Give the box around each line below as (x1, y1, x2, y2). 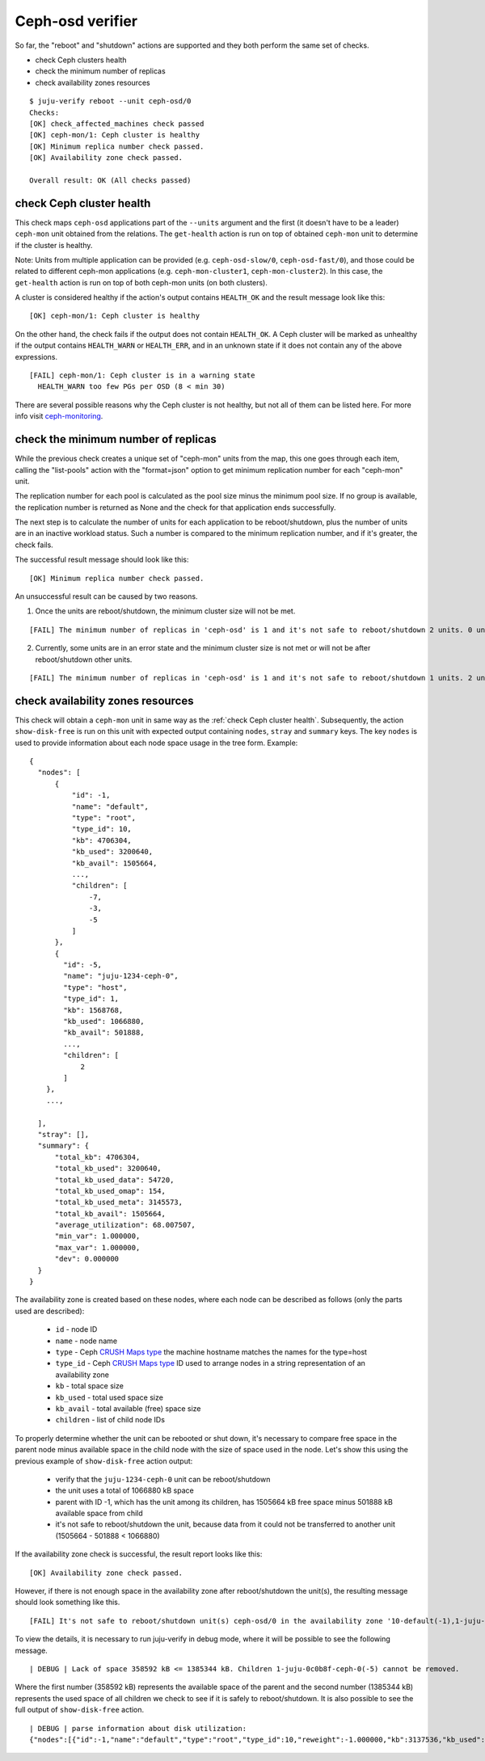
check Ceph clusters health (35, 55, 127, 65)
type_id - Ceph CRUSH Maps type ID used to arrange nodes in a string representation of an (55, 1359, 365, 1368)
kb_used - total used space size (55, 1392, 163, 1402)
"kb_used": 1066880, (63, 1017, 145, 1026)
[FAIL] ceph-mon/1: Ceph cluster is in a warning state (29, 371, 255, 380)
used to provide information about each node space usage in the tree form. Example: (15, 738, 298, 748)
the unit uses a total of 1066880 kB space (55, 1485, 194, 1495)
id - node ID (55, 1325, 98, 1334)
